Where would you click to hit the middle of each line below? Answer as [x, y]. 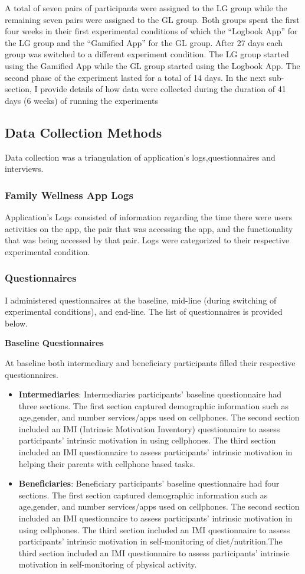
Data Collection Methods [83, 132]
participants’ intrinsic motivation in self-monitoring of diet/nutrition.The [150, 541]
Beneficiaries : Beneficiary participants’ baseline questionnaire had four [149, 483]
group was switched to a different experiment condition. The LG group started [147, 54]
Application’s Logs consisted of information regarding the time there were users [148, 216]
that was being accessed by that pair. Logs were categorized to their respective [147, 240]
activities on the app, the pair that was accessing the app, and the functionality [149, 228]
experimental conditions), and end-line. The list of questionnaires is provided [144, 312]
